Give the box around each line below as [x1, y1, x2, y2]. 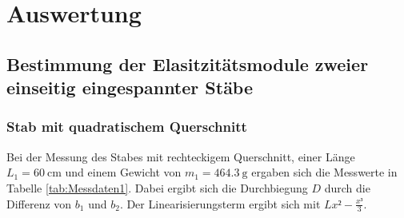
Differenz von [6, 195, 72, 212]
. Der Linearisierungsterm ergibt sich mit [119, 195, 321, 212]
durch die [324, 179, 370, 196]
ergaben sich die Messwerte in [251, 164, 398, 180]
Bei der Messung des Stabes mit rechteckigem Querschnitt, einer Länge [6, 148, 355, 164]
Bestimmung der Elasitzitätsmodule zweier [6, 51, 369, 76]
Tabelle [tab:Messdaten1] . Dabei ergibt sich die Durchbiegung [6, 179, 308, 196]
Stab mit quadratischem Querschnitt [6, 117, 247, 137]
